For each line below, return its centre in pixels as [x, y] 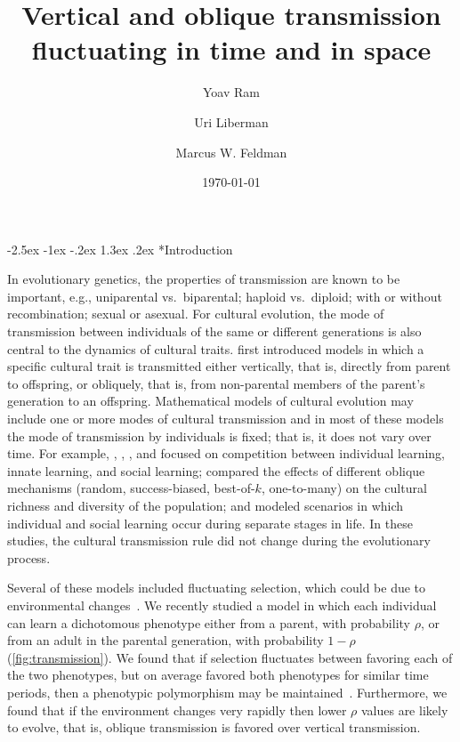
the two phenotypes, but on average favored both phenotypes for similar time [218, 675]
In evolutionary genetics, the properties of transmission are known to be [204, 279]
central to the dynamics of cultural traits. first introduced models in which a [216, 348]
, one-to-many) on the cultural [344, 488]
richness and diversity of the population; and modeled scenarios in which [206, 505]
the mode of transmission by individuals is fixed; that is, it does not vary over [219, 436]
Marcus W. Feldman [231, 152]
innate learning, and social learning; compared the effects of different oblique [216, 470]
